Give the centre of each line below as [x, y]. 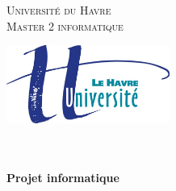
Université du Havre [59, 10]
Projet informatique [63, 177]
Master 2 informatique [65, 25]
